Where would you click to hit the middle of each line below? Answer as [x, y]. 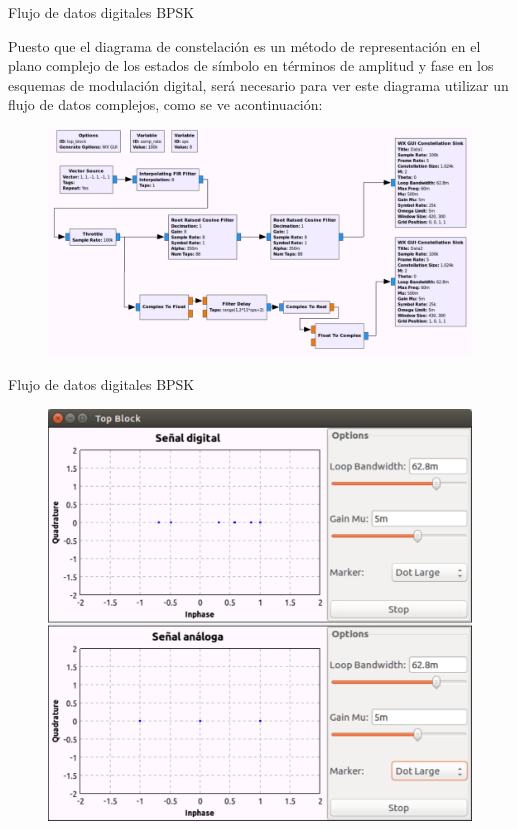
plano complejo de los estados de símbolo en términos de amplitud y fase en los [251, 65]
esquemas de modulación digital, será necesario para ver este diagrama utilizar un [258, 84]
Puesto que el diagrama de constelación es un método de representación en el [244, 45]
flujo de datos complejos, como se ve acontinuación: [165, 104]
